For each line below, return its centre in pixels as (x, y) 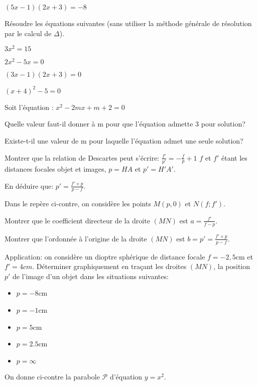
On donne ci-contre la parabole (52, 376)
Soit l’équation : (29, 107)
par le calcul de (28, 33)
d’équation (126, 376)
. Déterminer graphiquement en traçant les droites (109, 266)
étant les (234, 157)
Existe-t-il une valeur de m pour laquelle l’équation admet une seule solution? (124, 141)
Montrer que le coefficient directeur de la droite (77, 220)
